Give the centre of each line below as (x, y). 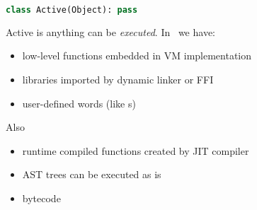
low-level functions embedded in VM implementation (137, 56)
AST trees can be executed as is (92, 174)
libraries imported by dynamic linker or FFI (118, 80)
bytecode (41, 198)
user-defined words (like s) (79, 103)
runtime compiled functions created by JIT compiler (136, 150)
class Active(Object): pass (72, 10)
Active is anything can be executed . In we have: (110, 31)
